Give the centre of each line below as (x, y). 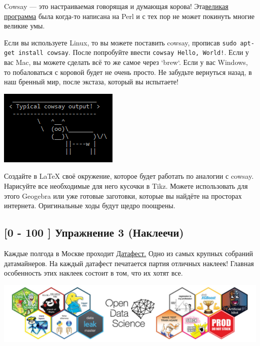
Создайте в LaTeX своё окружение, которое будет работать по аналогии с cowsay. (129, 176)
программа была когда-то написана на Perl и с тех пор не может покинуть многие (129, 16)
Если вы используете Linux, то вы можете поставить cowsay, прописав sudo (120, 42)
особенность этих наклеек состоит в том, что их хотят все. (93, 273)
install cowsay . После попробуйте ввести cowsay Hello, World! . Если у (133, 52)
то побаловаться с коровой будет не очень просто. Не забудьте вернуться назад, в (128, 72)
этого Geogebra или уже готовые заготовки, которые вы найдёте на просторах (123, 195)
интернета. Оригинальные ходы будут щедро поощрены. (90, 205)
